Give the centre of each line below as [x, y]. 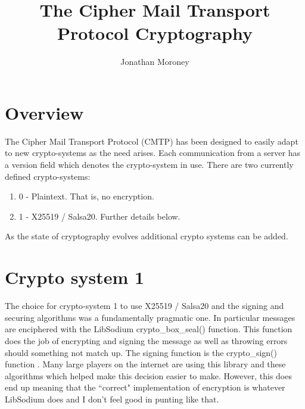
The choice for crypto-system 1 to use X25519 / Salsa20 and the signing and [144, 306]
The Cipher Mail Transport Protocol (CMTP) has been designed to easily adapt [152, 141]
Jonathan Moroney [155, 62]
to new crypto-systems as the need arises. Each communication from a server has [152, 153]
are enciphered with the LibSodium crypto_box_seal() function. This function [149, 329]
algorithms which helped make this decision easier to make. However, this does [148, 375]
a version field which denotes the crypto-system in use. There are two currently [149, 165]
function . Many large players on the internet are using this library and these [145, 364]
